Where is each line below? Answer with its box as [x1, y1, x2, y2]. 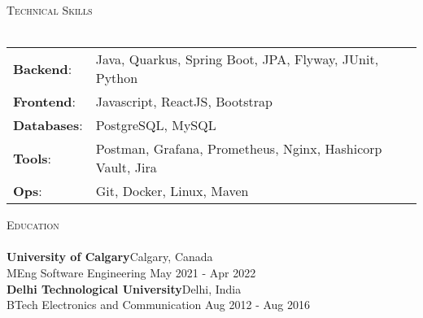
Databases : [13, 115, 83, 135]
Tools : [13, 148, 51, 168]
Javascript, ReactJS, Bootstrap [95, 92, 273, 111]
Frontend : [13, 92, 76, 111]
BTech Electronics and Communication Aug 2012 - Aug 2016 [7, 296, 311, 313]
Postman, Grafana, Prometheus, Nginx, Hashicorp [95, 139, 382, 159]
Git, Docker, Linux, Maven [95, 181, 249, 201]
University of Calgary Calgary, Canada [7, 248, 213, 265]
